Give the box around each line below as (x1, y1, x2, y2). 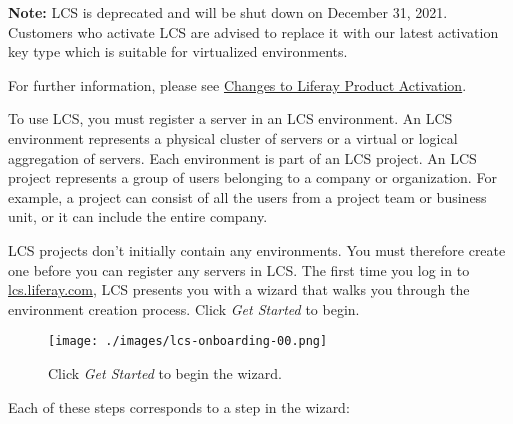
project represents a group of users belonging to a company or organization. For (8, 167, 497, 188)
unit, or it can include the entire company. (8, 206, 268, 227)
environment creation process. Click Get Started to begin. (8, 298, 360, 319)
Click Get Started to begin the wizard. (48, 362, 282, 383)
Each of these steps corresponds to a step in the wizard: (8, 396, 350, 417)
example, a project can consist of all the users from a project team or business (8, 186, 487, 207)
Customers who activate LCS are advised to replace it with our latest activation (8, 21, 499, 42)
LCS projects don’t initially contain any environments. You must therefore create (8, 239, 506, 260)
